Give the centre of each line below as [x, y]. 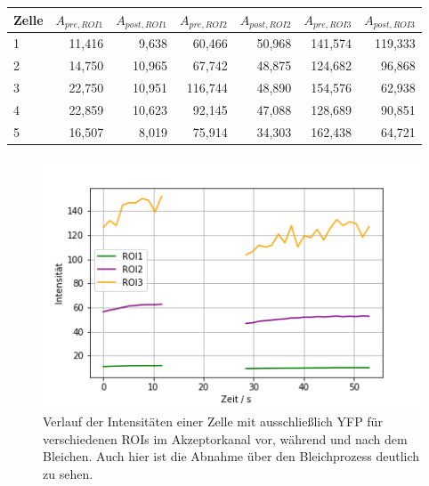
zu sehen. [68, 473]
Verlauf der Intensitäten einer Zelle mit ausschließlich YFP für [213, 421]
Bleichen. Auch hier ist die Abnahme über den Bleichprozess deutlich [231, 456]
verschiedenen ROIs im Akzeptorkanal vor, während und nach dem [225, 438]
